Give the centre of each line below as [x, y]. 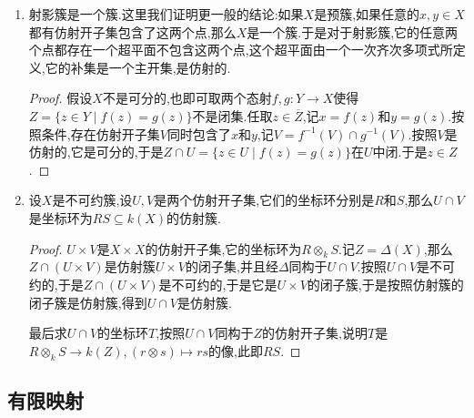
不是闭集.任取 [232, 115]
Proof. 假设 [61, 98]
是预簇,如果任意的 [367, 14]
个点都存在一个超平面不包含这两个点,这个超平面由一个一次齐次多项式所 [241, 50]
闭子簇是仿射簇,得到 [88, 302]
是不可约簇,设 [92, 200]
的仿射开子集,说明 [315, 333]
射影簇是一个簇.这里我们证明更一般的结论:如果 [166, 14]
